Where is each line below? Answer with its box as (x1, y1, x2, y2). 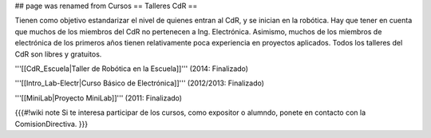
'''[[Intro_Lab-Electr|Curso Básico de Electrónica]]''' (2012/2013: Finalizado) (14, 78, 265, 88)
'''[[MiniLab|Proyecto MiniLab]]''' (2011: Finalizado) (14, 93, 183, 103)
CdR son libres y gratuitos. (14, 49, 102, 59)
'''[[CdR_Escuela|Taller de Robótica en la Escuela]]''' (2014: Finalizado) (14, 64, 249, 73)
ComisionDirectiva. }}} (14, 119, 88, 128)
